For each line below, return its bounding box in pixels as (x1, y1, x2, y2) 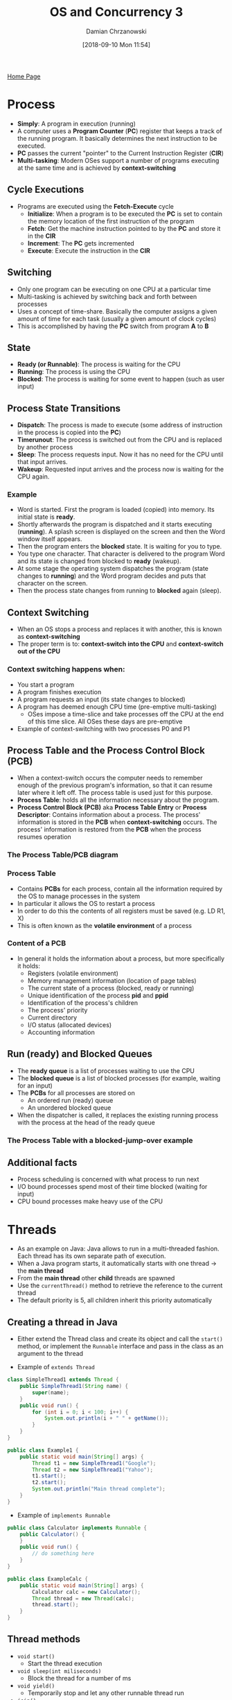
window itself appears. (17, 535, 82, 543)
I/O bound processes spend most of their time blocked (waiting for (17, 1183, 208, 1191)
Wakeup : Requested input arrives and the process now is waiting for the (17, 465, 224, 474)
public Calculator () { (19, 1531, 85, 1538)
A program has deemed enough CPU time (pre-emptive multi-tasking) (17, 702, 217, 711)
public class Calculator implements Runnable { (7, 1524, 148, 1531)
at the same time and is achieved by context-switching (17, 164, 177, 172)
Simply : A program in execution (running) (17, 119, 136, 128)
